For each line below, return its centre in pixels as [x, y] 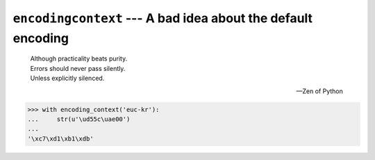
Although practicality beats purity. [79, 58]
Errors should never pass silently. [78, 68]
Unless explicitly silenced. [67, 78]
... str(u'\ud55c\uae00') [79, 119]
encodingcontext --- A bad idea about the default [162, 18]
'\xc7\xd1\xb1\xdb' [60, 138]
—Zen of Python [319, 91]
